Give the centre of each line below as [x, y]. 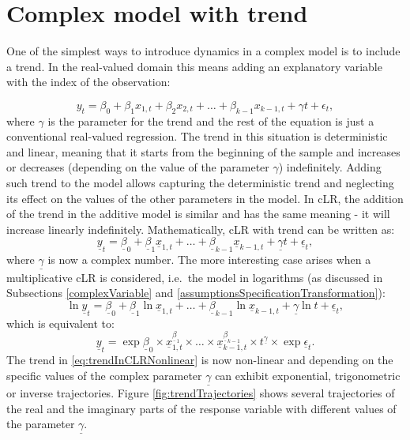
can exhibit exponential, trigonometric [308, 375]
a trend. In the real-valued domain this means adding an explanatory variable [194, 66]
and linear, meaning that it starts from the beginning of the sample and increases [203, 151]
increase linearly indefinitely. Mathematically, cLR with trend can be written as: [201, 229]
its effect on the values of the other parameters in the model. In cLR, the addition [205, 198]
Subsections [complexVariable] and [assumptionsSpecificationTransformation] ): [196, 293]
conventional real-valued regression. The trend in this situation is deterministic [197, 136]
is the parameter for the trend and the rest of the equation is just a [211, 120]
